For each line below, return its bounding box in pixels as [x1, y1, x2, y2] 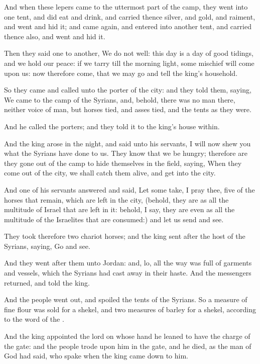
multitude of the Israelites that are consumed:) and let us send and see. [4, 214, 224, 224]
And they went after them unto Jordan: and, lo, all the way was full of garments [4, 257, 252, 268]
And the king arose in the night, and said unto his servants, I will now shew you [4, 138, 251, 148]
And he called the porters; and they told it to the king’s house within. [4, 121, 220, 131]
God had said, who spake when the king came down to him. [4, 350, 188, 361]
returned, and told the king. [4, 277, 90, 288]
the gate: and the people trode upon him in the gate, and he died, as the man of [4, 340, 251, 351]
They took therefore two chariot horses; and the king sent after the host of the [4, 231, 245, 241]
